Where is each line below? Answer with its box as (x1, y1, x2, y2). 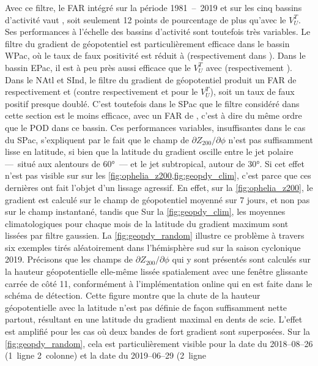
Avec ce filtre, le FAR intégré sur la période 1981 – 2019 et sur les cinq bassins (5, 1, 302, 13)
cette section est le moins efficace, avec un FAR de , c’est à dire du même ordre (5, 109, 302, 122)
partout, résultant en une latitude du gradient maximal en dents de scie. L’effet (5, 313, 303, 326)
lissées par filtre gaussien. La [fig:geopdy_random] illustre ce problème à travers (5, 229, 305, 242)
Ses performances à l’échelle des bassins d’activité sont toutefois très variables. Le (5, 25, 311, 38)
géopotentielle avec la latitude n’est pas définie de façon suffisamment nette (5, 301, 287, 313)
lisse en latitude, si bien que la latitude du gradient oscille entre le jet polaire (5, 145, 294, 158)
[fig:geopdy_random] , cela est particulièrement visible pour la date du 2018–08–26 (5, 337, 313, 349)
